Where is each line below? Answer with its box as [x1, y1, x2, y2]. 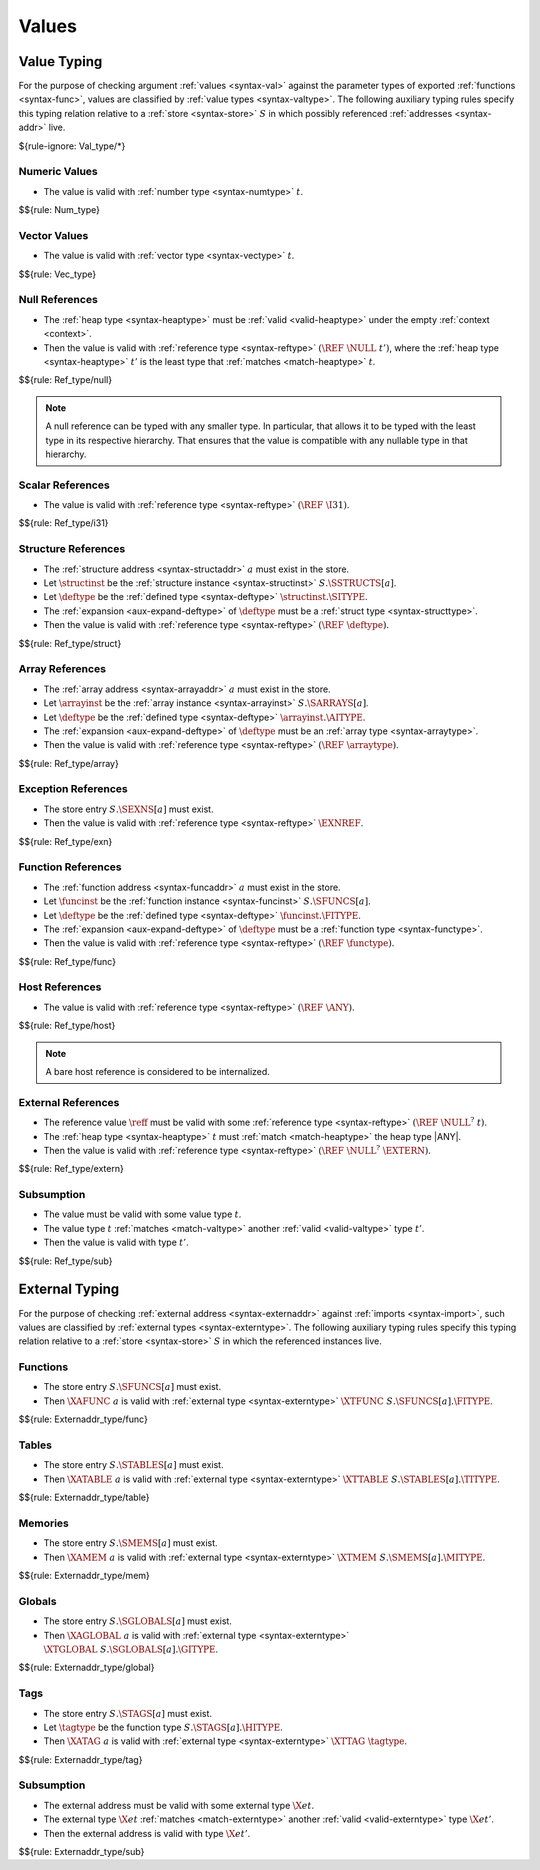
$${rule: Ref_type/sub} [18, 1255, 113, 1267]
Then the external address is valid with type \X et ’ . [43, 1827, 251, 1839]
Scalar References [18, 478, 110, 492]
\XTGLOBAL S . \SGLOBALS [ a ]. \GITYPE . [43, 1643, 219, 1655]
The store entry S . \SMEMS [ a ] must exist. [43, 1537, 219, 1549]
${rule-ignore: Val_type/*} [18, 140, 126, 152]
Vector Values [18, 228, 89, 242]
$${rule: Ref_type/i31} [18, 517, 109, 529]
